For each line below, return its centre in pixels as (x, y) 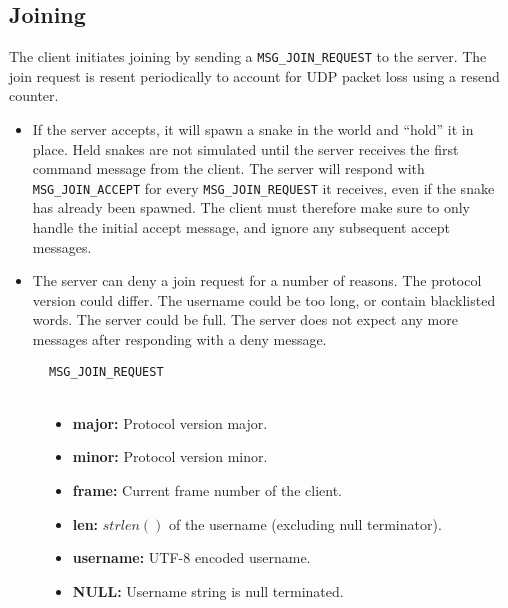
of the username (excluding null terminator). (305, 523)
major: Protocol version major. (170, 422)
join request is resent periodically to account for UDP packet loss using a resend (254, 75)
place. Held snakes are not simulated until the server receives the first (245, 148)
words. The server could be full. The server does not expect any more (245, 319)
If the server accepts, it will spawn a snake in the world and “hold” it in (253, 129)
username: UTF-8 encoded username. (191, 557)
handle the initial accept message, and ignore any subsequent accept (241, 227)
